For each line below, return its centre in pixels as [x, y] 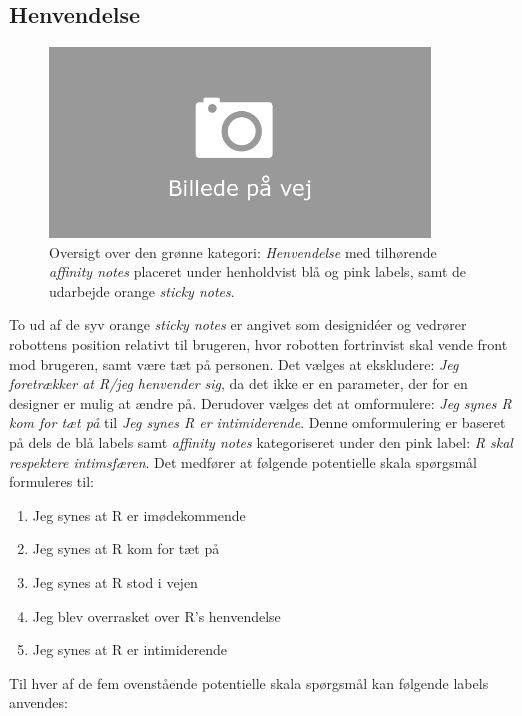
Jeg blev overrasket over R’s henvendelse [156, 615]
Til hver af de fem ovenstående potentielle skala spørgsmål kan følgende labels [249, 682]
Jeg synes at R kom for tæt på [126, 548]
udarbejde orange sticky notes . [142, 290]
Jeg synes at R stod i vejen [115, 581]
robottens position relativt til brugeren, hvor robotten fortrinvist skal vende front [258, 343]
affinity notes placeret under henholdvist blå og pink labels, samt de [258, 271]
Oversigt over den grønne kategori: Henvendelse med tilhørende [243, 251]
